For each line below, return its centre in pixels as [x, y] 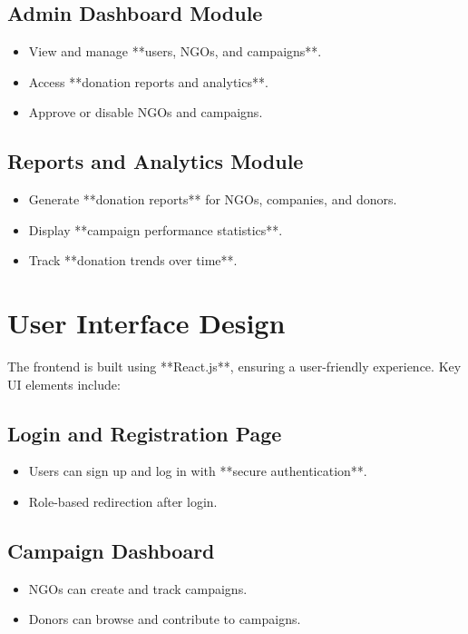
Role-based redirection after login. [123, 502]
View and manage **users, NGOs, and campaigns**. [175, 51]
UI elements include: [64, 384]
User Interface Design [146, 323]
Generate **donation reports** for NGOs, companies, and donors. [213, 199]
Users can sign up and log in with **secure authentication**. [198, 471]
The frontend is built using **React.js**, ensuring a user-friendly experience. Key [234, 367]
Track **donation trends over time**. [133, 260]
